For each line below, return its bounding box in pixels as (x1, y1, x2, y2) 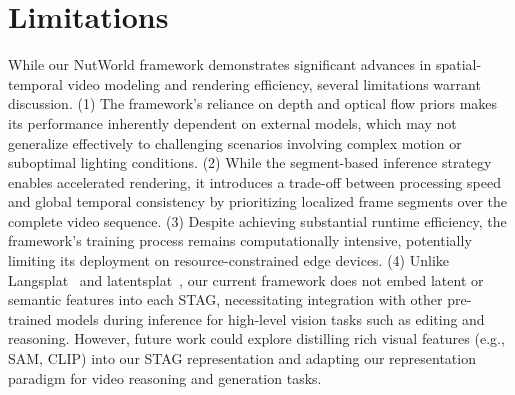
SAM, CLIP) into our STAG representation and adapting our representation (8, 348, 476, 369)
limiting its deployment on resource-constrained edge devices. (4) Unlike (8, 250, 450, 271)
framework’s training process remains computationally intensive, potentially (8, 230, 472, 251)
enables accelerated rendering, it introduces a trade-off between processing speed (8, 171, 501, 192)
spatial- (435, 54, 482, 75)
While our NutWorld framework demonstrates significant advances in (8, 54, 432, 75)
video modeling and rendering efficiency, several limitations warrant (67, 73, 481, 94)
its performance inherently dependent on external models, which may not (8, 112, 457, 133)
